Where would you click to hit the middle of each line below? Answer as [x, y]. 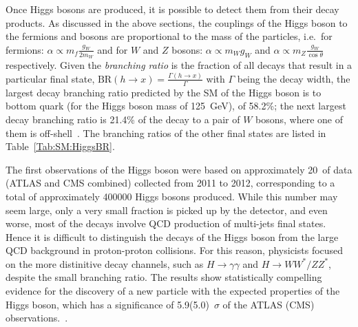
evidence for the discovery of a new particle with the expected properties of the [173, 291]
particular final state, [50, 78]
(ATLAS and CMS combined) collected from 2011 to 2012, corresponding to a [170, 183]
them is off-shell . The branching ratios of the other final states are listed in [166, 133]
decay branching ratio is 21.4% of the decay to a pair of [123, 119]
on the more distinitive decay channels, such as [105, 263]
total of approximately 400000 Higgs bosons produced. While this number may [172, 196]
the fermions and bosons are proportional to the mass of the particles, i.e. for [169, 36]
